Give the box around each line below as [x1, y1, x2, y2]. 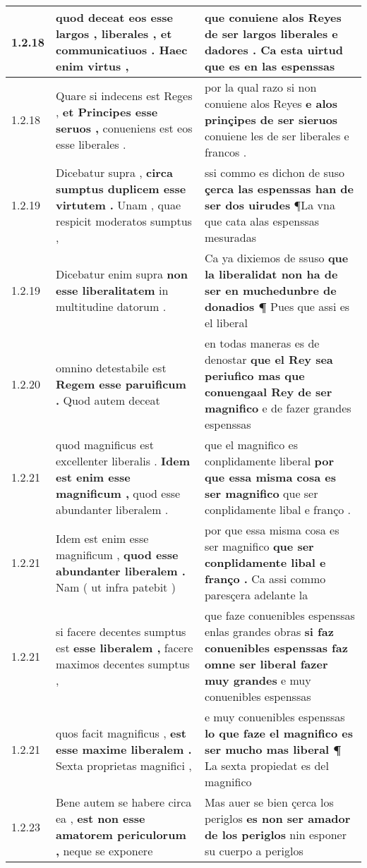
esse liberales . [56, 135, 126, 152]
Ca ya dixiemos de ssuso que [204, 250, 349, 266]
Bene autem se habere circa [56, 794, 192, 810]
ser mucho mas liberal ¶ [204, 741, 342, 757]
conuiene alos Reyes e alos [204, 95, 337, 111]
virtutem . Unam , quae [56, 197, 181, 213]
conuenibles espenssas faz [204, 640, 348, 656]
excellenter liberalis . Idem [56, 453, 191, 469]
